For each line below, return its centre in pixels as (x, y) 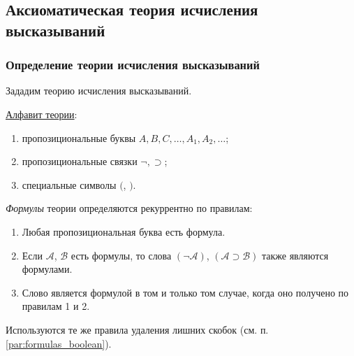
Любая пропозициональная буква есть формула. (124, 231)
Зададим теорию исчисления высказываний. (99, 91)
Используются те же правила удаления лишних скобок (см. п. (137, 329)
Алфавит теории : (42, 114)
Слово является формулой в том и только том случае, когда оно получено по (185, 292)
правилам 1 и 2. (56, 306)
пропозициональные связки (80, 161)
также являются (295, 255)
